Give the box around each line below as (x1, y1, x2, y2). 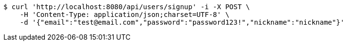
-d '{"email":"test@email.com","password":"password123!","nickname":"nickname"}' (19, 18, 345, 26)
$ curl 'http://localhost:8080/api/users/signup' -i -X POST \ (3, 3, 250, 11)
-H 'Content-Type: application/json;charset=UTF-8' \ (19, 11, 230, 18)
